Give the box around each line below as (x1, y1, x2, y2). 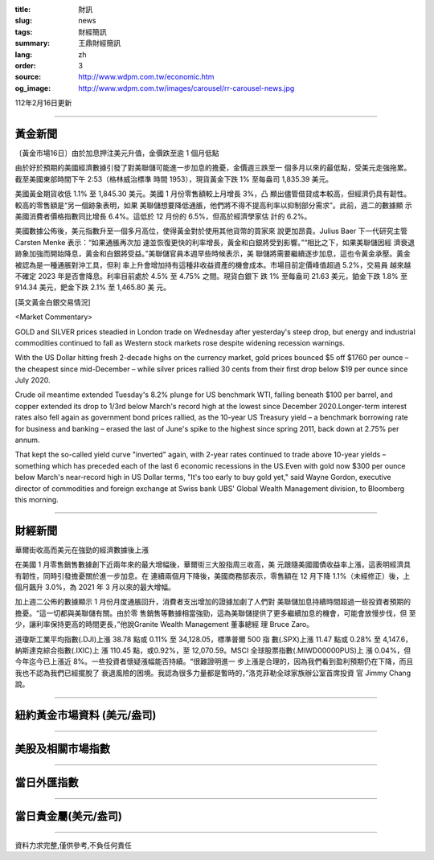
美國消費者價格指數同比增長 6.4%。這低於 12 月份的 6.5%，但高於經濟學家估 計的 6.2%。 (14, 211, 312, 221)
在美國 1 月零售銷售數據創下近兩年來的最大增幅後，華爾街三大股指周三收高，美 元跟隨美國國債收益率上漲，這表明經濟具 (14, 559, 411, 570)
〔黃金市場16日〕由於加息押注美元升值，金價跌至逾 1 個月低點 (14, 149, 219, 158)
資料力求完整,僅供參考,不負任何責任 (14, 840, 133, 850)
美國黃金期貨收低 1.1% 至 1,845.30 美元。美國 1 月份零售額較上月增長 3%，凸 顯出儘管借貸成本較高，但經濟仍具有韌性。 (14, 189, 411, 199)
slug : (14, 16, 32, 26)
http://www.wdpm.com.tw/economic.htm (78, 72, 215, 82)
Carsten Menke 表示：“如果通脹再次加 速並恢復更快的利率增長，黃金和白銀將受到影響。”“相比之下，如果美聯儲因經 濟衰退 (14, 237, 416, 247)
